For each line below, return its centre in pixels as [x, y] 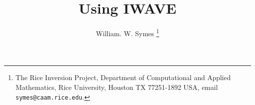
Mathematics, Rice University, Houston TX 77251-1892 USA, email [117, 87]
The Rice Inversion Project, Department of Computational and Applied [123, 77]
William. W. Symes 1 [127, 32]
